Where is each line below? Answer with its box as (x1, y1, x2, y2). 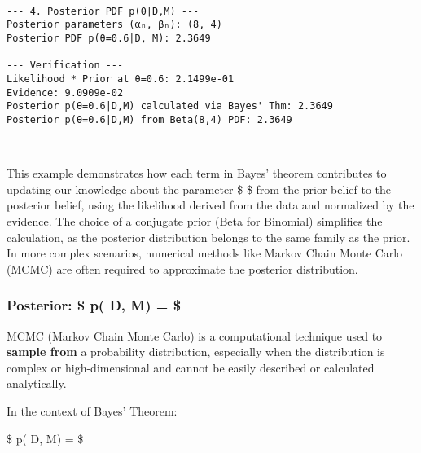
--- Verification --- (7, 59, 124, 72)
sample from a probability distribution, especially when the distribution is (7, 343, 385, 360)
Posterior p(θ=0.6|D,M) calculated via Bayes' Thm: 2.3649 (7, 100, 333, 112)
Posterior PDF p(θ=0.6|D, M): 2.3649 (7, 32, 211, 44)
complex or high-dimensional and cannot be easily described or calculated (7, 358, 375, 376)
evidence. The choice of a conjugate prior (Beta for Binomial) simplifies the (7, 212, 383, 229)
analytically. (7, 375, 67, 392)
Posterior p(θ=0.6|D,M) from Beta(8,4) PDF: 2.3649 (7, 113, 292, 125)
